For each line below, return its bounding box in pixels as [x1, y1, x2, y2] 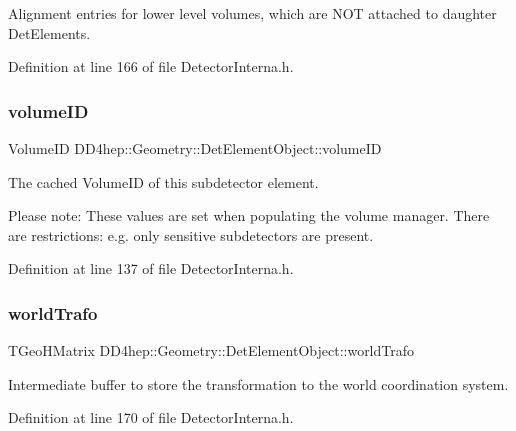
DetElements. [8, 22, 91, 43]
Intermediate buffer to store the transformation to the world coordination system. [8, 373, 509, 394]
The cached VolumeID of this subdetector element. [8, 171, 319, 192]
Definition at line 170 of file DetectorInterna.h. [8, 407, 294, 428]
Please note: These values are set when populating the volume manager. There [8, 205, 490, 226]
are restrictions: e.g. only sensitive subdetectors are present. [8, 224, 374, 245]
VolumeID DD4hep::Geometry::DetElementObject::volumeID [8, 138, 382, 158]
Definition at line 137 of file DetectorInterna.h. [8, 258, 294, 279]
